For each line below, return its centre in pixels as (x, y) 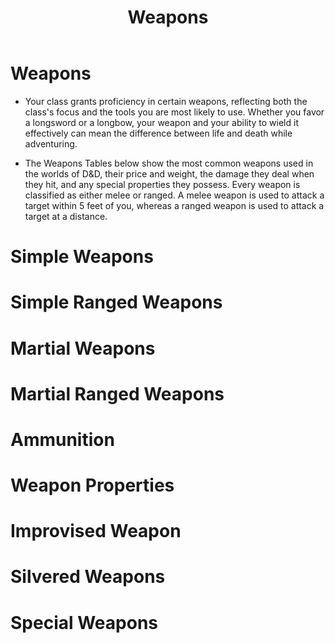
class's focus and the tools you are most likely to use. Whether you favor (174, 112)
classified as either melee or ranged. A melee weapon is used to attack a (174, 195)
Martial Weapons (83, 348)
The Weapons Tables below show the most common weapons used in (169, 163)
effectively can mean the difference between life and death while (158, 133)
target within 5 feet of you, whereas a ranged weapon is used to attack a (174, 205)
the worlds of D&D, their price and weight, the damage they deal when (169, 173)
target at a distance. (66, 216)
